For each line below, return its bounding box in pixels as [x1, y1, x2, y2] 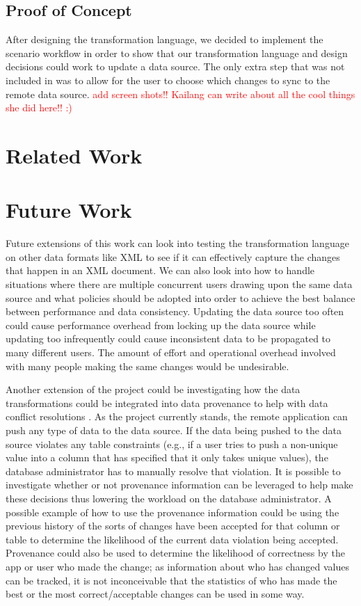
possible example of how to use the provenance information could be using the [6, 504, 339, 519]
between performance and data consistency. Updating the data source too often [6, 304, 344, 319]
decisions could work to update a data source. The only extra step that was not [6, 59, 345, 74]
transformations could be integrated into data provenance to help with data [6, 395, 328, 410]
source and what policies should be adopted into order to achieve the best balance [6, 290, 355, 305]
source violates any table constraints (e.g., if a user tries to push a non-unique [6, 436, 338, 451]
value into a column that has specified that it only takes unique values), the [6, 450, 328, 465]
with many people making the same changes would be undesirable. [6, 358, 289, 373]
